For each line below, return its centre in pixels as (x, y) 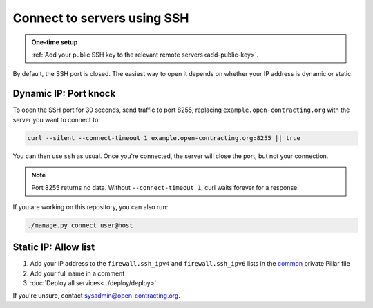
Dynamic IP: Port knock (64, 94)
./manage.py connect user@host (80, 225)
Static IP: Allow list (54, 248)
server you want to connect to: (56, 119)
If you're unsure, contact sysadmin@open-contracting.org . (97, 296)
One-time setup (55, 42)
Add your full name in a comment (77, 273)
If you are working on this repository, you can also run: (90, 206)
